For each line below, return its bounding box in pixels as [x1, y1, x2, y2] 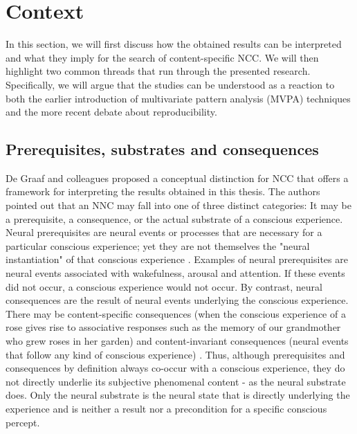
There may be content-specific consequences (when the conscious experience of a [6, 306, 346, 320]
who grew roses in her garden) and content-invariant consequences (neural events [6, 334, 349, 348]
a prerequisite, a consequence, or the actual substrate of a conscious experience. [6, 211, 343, 226]
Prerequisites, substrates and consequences [6, 138, 319, 160]
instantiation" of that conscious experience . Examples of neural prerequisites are [6, 252, 348, 266]
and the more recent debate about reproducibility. [6, 105, 217, 119]
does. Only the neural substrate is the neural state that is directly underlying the [6, 388, 350, 402]
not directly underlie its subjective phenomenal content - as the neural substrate [6, 374, 346, 388]
